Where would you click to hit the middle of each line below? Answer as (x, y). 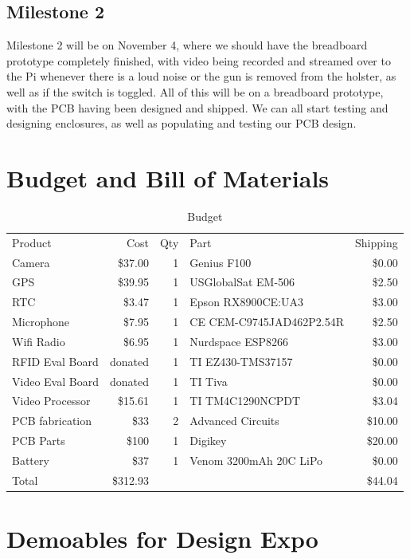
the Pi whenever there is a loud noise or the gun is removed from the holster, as (201, 76)
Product (32, 242)
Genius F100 (221, 262)
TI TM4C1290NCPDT (245, 401)
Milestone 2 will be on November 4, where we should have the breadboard (187, 45)
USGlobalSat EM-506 (242, 282)
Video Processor (51, 401)
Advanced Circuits (234, 421)
